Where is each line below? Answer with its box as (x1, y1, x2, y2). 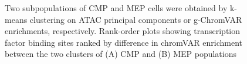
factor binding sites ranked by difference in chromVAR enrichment (5, 36, 242, 48)
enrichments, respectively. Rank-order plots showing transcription (5, 25, 241, 37)
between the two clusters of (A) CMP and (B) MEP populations (5, 48, 236, 60)
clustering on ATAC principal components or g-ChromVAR (29, 13, 242, 25)
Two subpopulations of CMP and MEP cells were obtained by (5, 2, 228, 14)
